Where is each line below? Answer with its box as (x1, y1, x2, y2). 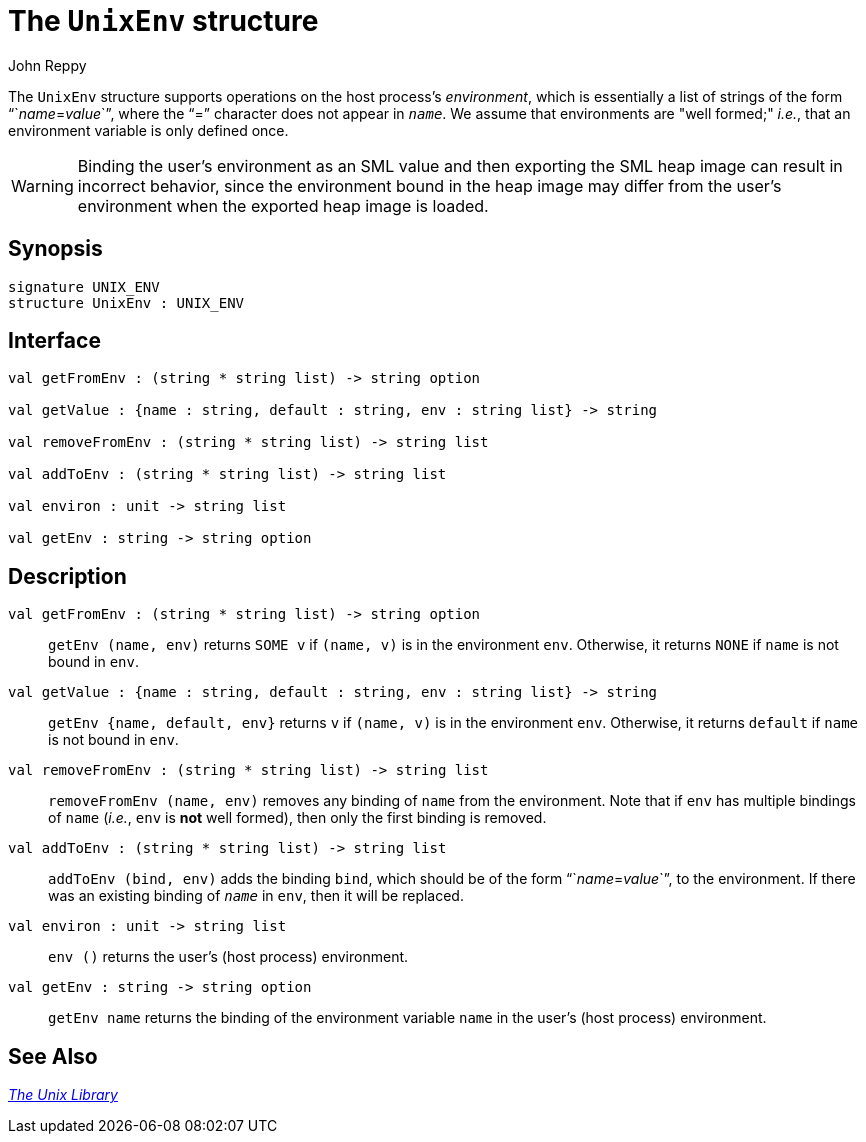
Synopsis (8, 236, 103, 262)
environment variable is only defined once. (8, 121, 289, 139)
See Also (8, 1043, 98, 1069)
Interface (8, 328, 101, 354)
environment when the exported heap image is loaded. (77, 195, 489, 216)
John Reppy (8, 56, 87, 74)
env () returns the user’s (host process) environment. (48, 948, 409, 966)
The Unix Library (8, 1086, 118, 1104)
